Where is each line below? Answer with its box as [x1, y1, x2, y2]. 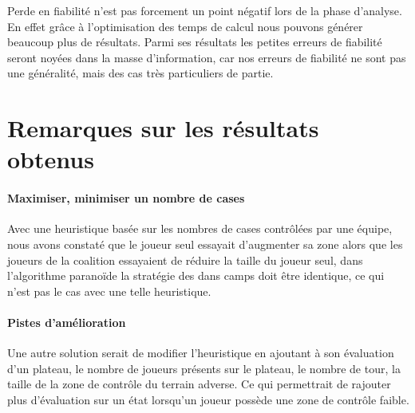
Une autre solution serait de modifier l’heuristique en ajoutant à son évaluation [7, 344, 394, 361]
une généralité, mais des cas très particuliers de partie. [7, 65, 274, 81]
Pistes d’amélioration [7, 313, 126, 330]
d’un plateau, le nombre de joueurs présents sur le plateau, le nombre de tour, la [7, 360, 401, 376]
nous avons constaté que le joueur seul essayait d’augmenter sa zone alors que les [7, 235, 403, 252]
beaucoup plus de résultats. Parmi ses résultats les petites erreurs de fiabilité [7, 33, 382, 50]
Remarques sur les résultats [7, 112, 319, 144]
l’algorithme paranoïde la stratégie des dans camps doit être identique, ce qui [7, 267, 385, 284]
